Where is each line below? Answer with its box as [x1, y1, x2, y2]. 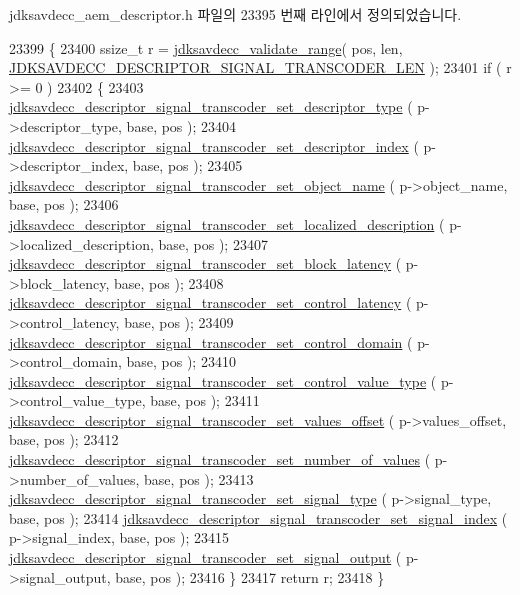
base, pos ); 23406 [9, 194, 119, 215]
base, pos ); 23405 [132, 155, 243, 176]
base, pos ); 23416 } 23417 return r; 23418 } [115, 566, 385, 587]
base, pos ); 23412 [9, 429, 119, 450]
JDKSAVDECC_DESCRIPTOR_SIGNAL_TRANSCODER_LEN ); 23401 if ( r [9, 57, 512, 78]
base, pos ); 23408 [114, 272, 224, 293]
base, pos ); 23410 [126, 351, 236, 372]
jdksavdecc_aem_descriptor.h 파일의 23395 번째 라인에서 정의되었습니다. [9, 4, 462, 24]
